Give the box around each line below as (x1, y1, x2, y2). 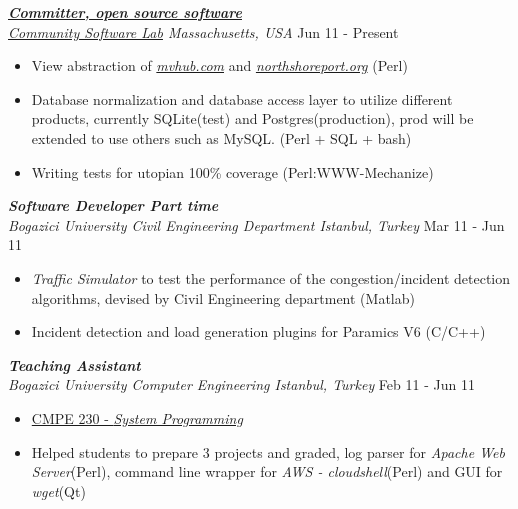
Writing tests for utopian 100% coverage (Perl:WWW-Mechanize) (31, 161, 434, 182)
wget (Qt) (31, 480, 86, 501)
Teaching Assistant (8, 354, 141, 375)
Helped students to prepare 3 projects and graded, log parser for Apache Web (31, 441, 505, 462)
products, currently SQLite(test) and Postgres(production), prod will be (31, 108, 474, 129)
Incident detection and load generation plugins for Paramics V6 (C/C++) (31, 321, 486, 342)
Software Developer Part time (8, 195, 219, 216)
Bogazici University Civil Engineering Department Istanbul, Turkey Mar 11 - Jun (8, 214, 505, 235)
